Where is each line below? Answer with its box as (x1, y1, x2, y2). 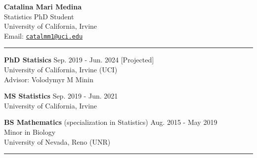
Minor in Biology (4, 127, 56, 137)
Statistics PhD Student (4, 11, 74, 21)
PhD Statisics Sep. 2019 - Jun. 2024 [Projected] (4, 54, 154, 65)
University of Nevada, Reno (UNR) (4, 136, 111, 147)
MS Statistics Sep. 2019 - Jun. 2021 (4, 91, 118, 101)
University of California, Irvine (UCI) (4, 64, 118, 75)
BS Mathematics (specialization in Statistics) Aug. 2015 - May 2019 (4, 117, 217, 127)
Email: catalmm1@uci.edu (4, 30, 83, 41)
